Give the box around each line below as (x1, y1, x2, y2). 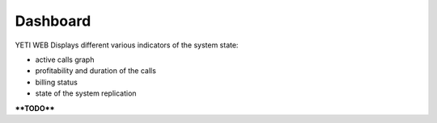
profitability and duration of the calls (35, 66, 157, 76)
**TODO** (15, 103, 55, 113)
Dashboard (15, 12, 91, 30)
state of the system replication (35, 88, 137, 98)
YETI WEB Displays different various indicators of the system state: (15, 40, 239, 50)
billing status (35, 77, 78, 87)
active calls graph (35, 55, 95, 64)
